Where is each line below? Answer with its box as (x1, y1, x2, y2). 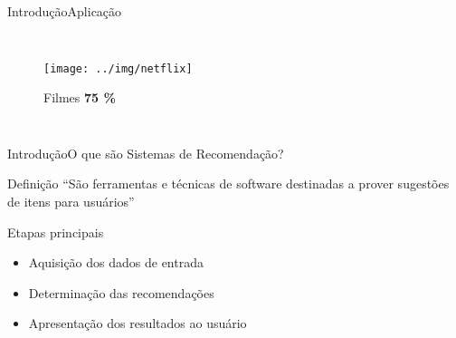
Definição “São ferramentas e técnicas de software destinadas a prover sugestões (7, 174, 450, 193)
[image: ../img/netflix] (43, 62, 193, 75)
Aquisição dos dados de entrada (28, 253, 204, 272)
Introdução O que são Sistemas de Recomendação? (7, 143, 284, 162)
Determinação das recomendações (28, 283, 214, 302)
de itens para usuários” (7, 192, 135, 211)
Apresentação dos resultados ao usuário (28, 314, 247, 333)
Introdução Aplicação (7, 2, 122, 20)
